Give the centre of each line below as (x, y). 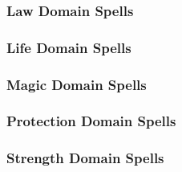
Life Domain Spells (69, 47)
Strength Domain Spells (85, 158)
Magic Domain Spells (77, 84)
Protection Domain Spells (91, 121)
